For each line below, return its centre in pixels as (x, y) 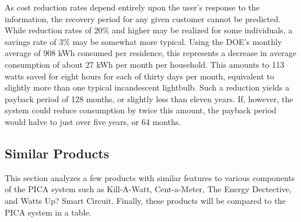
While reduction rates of (48, 30)
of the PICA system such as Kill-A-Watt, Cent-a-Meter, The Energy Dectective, (148, 189)
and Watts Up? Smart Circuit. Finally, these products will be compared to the (145, 200)
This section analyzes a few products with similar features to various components (150, 177)
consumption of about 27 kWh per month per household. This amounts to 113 (145, 64)
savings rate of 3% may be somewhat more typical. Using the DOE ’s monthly (143, 41)
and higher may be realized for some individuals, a (202, 30)
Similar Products (57, 153)
